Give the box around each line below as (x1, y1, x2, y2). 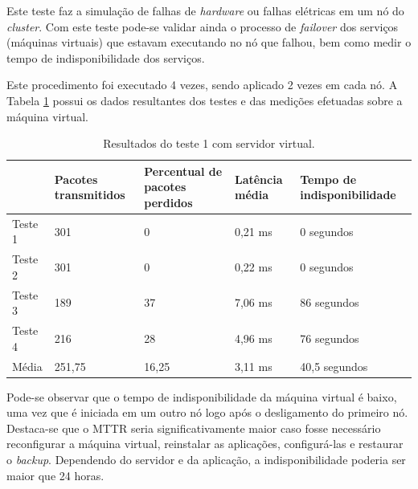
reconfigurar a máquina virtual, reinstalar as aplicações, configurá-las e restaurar (6, 435, 404, 452)
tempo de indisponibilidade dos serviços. (6, 49, 205, 66)
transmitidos (54, 186, 125, 203)
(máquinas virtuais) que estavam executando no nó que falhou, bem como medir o (6, 34, 412, 51)
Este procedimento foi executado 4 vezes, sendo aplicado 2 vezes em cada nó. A (6, 76, 398, 93)
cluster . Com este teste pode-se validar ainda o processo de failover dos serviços (6, 18, 399, 35)
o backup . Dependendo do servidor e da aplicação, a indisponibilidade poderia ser (6, 451, 406, 467)
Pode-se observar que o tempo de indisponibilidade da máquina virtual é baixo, (6, 388, 397, 405)
